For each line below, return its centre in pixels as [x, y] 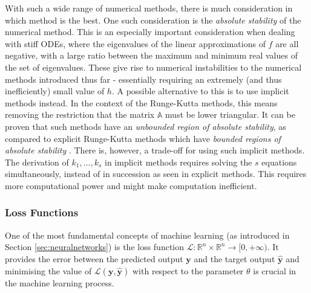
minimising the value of [48, 270]
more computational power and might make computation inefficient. [131, 185]
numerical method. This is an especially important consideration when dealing [150, 32]
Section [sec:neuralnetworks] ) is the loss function [95, 247]
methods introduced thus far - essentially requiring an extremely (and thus [143, 79]
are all [287, 43]
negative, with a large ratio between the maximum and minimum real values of [151, 55]
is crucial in [275, 270]
